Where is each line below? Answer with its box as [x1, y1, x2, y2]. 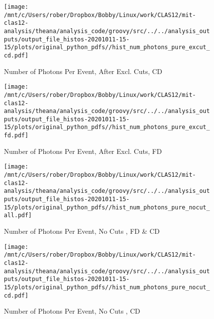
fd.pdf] [4, 132, 29, 139]
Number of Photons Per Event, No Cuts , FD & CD [4, 225, 160, 236]
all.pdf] [4, 212, 32, 219]
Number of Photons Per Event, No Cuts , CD [4, 306, 140, 316]
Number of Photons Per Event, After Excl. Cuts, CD [4, 66, 162, 76]
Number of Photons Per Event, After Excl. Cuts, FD [4, 146, 162, 156]
